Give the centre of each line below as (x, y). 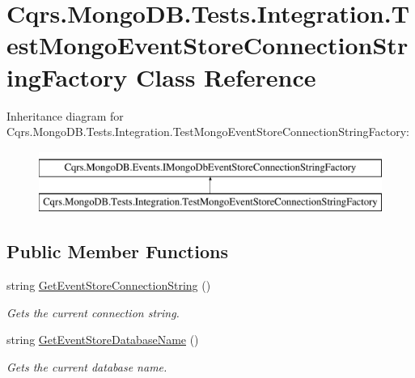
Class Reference (226, 76)
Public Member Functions (117, 251)
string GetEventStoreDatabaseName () (103, 340)
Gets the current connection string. (93, 312)
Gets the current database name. (87, 366)
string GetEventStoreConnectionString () (109, 285)
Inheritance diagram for (65, 115)
